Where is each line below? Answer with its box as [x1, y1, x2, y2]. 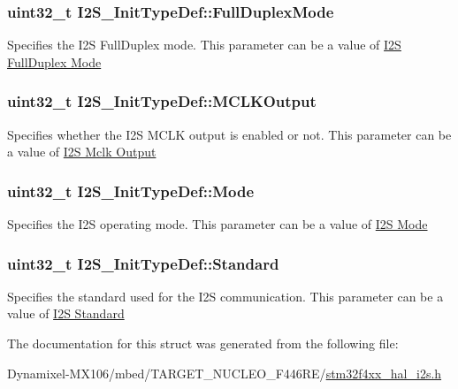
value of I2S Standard [7, 304, 125, 323]
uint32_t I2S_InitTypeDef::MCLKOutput [7, 90, 317, 112]
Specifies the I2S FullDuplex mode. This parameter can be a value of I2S [7, 35, 401, 54]
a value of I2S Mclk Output [7, 142, 156, 161]
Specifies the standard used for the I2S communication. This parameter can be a [7, 286, 444, 305]
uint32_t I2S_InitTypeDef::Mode [7, 179, 255, 202]
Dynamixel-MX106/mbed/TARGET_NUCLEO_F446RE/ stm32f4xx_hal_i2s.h [7, 363, 442, 382]
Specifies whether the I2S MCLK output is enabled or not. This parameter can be [7, 125, 452, 143]
